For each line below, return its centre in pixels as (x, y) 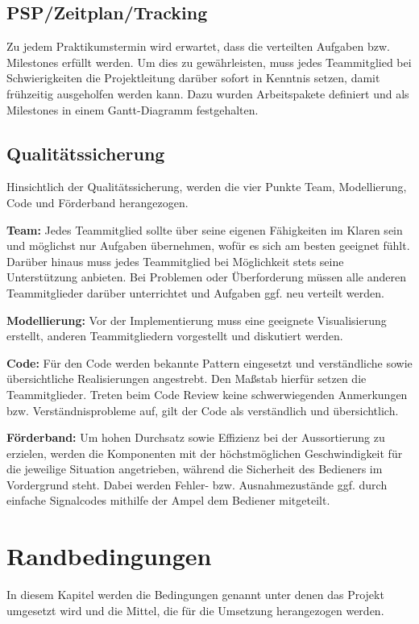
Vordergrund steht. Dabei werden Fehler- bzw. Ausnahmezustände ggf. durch (197, 484)
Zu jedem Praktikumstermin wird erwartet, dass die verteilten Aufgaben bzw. (198, 46)
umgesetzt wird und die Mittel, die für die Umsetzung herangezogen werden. (195, 610)
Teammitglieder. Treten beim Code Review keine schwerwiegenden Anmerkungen (207, 394)
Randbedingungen (109, 556)
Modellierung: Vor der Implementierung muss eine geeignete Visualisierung (197, 320)
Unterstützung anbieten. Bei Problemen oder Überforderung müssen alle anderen (206, 277)
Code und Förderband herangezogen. (97, 202)
